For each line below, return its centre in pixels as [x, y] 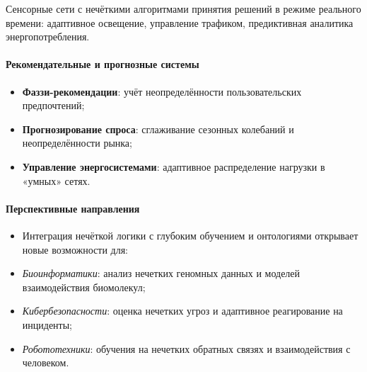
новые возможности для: [75, 249]
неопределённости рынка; [77, 143]
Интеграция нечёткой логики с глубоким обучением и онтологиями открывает [190, 235]
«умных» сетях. [56, 180]
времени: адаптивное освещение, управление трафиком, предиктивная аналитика [180, 22]
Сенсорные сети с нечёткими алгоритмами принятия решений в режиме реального [183, 9]
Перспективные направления [73, 208]
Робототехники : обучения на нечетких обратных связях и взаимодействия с [186, 348]
